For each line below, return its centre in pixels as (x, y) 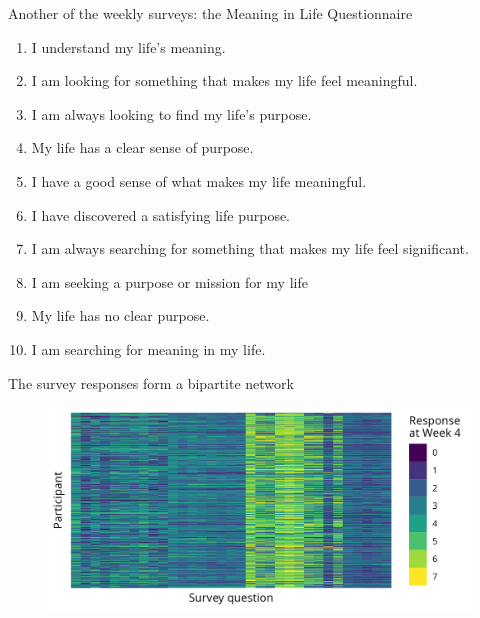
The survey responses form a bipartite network (151, 382)
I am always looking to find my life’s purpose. (171, 113)
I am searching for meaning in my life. (148, 348)
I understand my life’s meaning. (128, 46)
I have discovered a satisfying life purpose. (161, 214)
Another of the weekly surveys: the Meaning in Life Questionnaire (210, 13)
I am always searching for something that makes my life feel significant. (250, 248)
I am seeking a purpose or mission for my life (169, 281)
